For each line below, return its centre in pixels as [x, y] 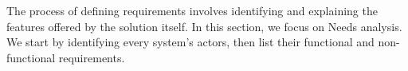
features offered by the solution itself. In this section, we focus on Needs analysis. [204, 26]
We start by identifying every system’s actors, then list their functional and [190, 42]
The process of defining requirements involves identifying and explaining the [192, 10]
